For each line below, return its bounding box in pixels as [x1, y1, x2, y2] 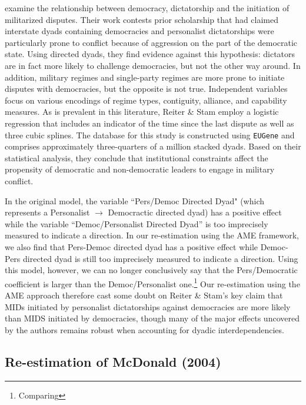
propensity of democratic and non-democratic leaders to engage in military [5, 163, 275, 175]
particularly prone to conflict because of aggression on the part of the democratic [5, 36, 298, 48]
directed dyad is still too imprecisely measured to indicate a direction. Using [23, 252, 298, 264]
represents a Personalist [5, 206, 90, 218]
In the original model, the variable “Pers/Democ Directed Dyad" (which [5, 194, 265, 207]
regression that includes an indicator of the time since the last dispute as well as [5, 117, 294, 129]
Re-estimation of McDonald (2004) [5, 352, 221, 370]
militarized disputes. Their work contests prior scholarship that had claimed [5, 13, 279, 25]
